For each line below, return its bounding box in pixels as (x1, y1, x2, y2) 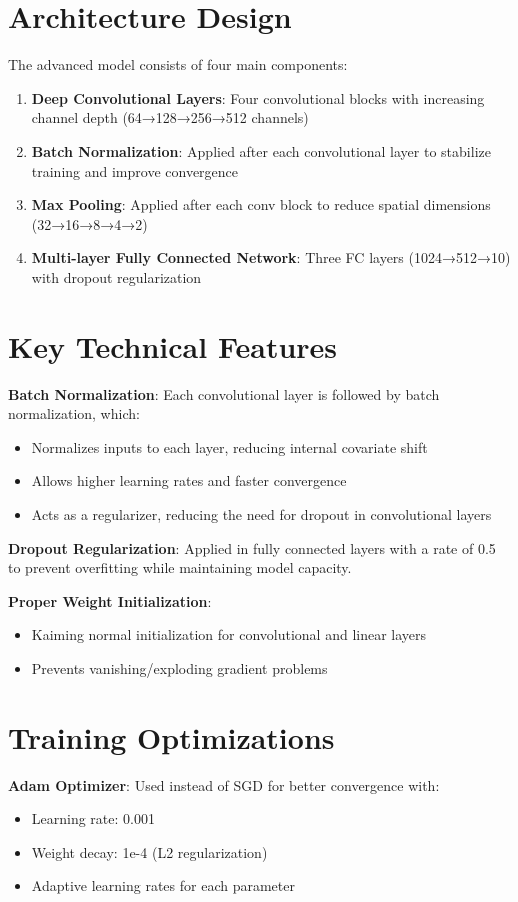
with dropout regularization (31, 266, 202, 287)
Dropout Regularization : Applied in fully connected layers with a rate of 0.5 (8, 537, 496, 558)
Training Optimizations (8, 716, 335, 757)
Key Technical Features (8, 325, 338, 366)
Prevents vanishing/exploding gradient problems (31, 657, 328, 678)
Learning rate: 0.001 (31, 808, 155, 829)
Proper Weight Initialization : (8, 590, 212, 611)
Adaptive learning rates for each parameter (31, 875, 295, 896)
